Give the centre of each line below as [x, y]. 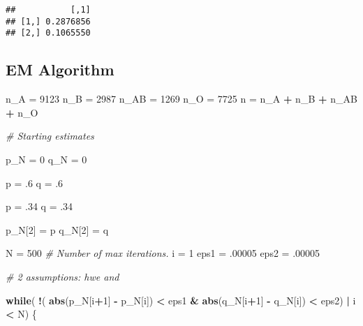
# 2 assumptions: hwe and [62, 276]
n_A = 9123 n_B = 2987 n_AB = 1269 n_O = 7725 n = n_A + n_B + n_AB [181, 99]
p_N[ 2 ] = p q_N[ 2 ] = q [57, 229]
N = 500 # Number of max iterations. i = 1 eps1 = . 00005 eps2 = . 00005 [163, 253]
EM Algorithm [60, 69]
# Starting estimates [50, 136]
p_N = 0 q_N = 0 [46, 159]
